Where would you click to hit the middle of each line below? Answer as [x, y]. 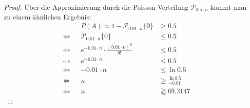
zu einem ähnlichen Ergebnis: [48, 16]
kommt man [228, 7]
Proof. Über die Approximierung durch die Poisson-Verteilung [96, 7]
